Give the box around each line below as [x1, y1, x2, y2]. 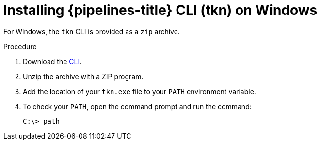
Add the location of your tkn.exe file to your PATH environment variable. [23, 87, 256, 96]
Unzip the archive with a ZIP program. [23, 72, 144, 81]
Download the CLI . [23, 57, 82, 66]
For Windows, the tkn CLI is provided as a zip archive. [3, 27, 180, 36]
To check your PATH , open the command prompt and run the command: [23, 102, 252, 111]
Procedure [3, 42, 37, 51]
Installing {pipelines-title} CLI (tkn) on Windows [3, 2, 318, 18]
